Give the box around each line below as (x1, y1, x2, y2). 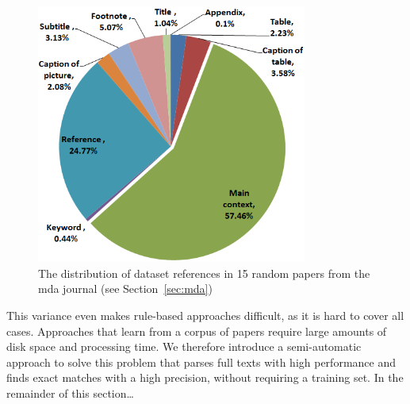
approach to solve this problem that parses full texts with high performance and (6, 353, 396, 370)
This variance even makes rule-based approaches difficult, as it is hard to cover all (6, 307, 404, 323)
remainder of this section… (6, 384, 134, 401)
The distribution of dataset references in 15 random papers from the (38, 264, 370, 281)
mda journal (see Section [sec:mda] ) (38, 280, 213, 297)
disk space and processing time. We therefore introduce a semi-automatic (6, 338, 362, 355)
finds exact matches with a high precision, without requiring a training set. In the (6, 369, 404, 386)
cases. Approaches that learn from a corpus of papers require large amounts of (6, 322, 387, 339)
